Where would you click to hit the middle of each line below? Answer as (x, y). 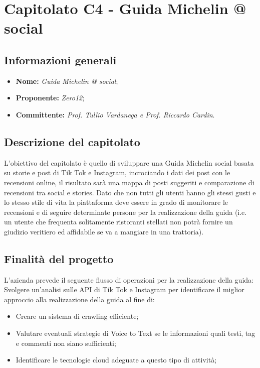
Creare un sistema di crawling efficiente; (77, 316)
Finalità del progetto (59, 258)
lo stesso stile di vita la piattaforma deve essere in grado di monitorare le (116, 202)
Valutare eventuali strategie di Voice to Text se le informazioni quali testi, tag (136, 333)
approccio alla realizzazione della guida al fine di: (79, 299)
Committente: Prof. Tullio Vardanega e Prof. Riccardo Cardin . (115, 114)
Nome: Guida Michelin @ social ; (67, 81)
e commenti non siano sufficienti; (66, 343)
